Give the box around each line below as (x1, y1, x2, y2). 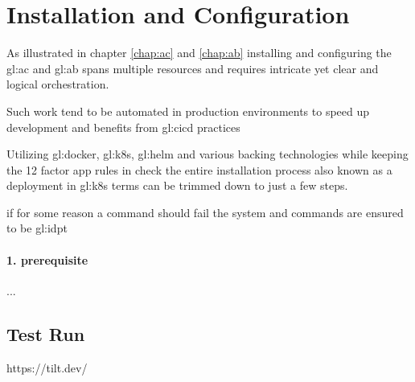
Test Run (6, 321, 85, 346)
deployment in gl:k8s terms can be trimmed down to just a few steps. (6, 177, 348, 194)
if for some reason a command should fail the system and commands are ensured (6, 203, 404, 220)
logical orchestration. (6, 76, 109, 92)
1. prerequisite (6, 251, 88, 268)
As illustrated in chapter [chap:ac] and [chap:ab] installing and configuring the (6, 44, 392, 61)
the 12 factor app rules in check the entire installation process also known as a (6, 161, 392, 178)
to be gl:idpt (6, 220, 68, 236)
